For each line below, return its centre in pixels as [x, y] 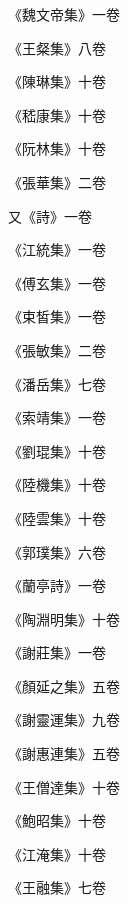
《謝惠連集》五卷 [64, 753]
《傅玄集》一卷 [57, 282]
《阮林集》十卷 [57, 148]
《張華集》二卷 [57, 181]
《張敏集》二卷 [57, 349]
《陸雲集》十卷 [57, 517]
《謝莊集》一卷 [57, 652]
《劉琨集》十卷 [57, 450]
